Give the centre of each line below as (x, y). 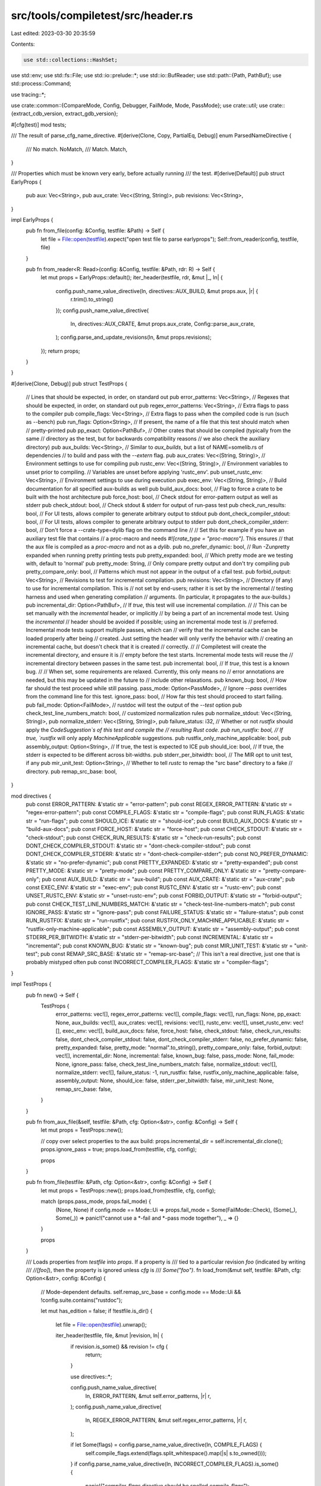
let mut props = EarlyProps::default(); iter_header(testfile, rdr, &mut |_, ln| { (132, 278)
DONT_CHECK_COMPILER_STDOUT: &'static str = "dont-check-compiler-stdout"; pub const (138, 846)
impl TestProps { (31, 984)
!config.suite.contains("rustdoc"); (82, 1300)
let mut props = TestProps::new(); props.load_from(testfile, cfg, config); (128, 1190)
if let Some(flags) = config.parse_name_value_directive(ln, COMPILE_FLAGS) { (166, 1445)
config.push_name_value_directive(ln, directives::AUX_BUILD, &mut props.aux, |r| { (157, 291)
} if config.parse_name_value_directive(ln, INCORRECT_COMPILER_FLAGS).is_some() (174, 1464)
